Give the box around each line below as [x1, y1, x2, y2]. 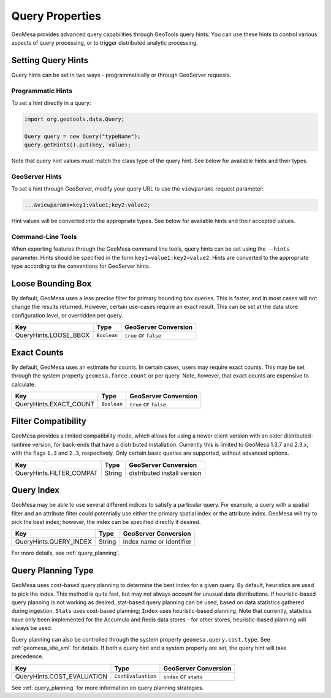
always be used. [11, 624, 53, 632]
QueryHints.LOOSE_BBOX [15, 331, 90, 340]
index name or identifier [123, 537, 192, 546]
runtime [11, 441, 31, 448]
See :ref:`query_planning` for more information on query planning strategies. [11, 684, 204, 691]
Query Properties [11, 9, 101, 23]
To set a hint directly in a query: [11, 99, 91, 107]
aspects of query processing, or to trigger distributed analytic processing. [11, 39, 199, 46]
